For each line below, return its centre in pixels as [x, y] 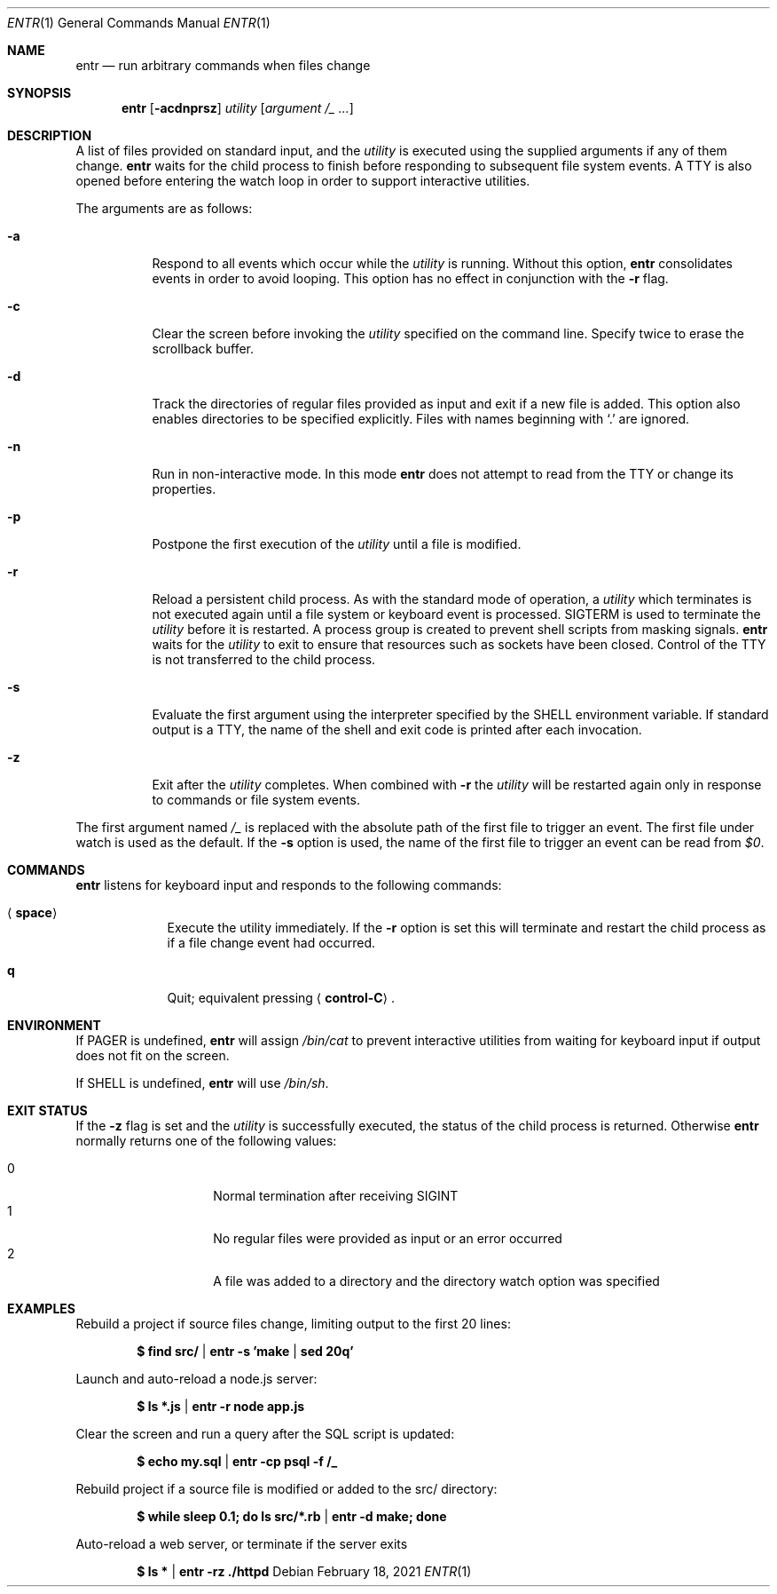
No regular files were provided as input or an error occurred [388, 1238]
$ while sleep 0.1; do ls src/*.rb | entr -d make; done [292, 1516]
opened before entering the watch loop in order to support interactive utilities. [303, 181]
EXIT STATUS [47, 1110]
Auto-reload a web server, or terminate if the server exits [242, 1544]
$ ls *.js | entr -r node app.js [221, 1406]
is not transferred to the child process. [264, 659]
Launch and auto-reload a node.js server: [196, 1379]
